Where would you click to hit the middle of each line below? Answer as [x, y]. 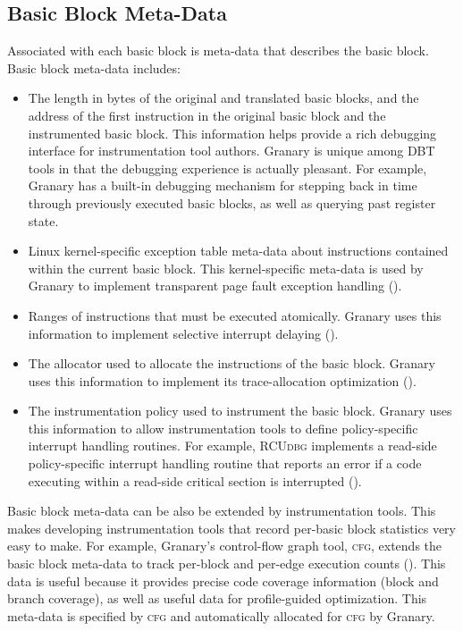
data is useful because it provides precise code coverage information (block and [223, 581]
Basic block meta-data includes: [94, 67]
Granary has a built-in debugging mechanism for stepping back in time [223, 185]
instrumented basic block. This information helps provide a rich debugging [232, 133]
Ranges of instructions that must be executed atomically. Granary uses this [235, 315]
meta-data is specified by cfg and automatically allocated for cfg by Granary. [221, 615]
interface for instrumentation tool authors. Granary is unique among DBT [231, 151]
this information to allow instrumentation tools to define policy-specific [223, 428]
